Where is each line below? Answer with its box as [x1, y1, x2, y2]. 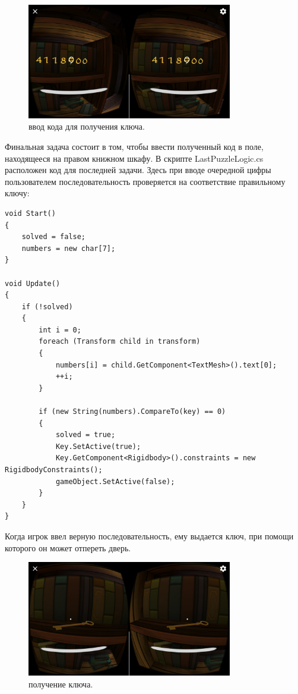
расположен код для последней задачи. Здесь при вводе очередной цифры [5, 164, 271, 176]
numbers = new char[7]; [21, 244, 116, 253]
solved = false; [21, 233, 86, 241]
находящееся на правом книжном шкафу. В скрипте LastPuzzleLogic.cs [5, 152, 264, 164]
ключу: [5, 187, 30, 199]
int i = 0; [39, 325, 81, 334]
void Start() [5, 209, 56, 218]
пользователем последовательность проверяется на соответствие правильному [5, 175, 286, 187]
